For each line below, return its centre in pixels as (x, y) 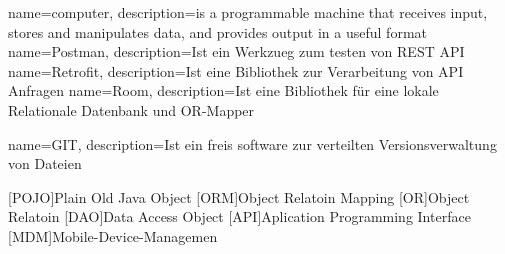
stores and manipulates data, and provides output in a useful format (217, 31)
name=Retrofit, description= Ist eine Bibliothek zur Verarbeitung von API (236, 70)
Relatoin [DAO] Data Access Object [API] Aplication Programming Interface (239, 216)
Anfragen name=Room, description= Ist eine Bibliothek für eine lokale (223, 90)
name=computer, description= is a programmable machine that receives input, (248, 12)
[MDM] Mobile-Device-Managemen (113, 235)
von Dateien (45, 163)
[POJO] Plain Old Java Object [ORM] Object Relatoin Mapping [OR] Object (239, 196)
